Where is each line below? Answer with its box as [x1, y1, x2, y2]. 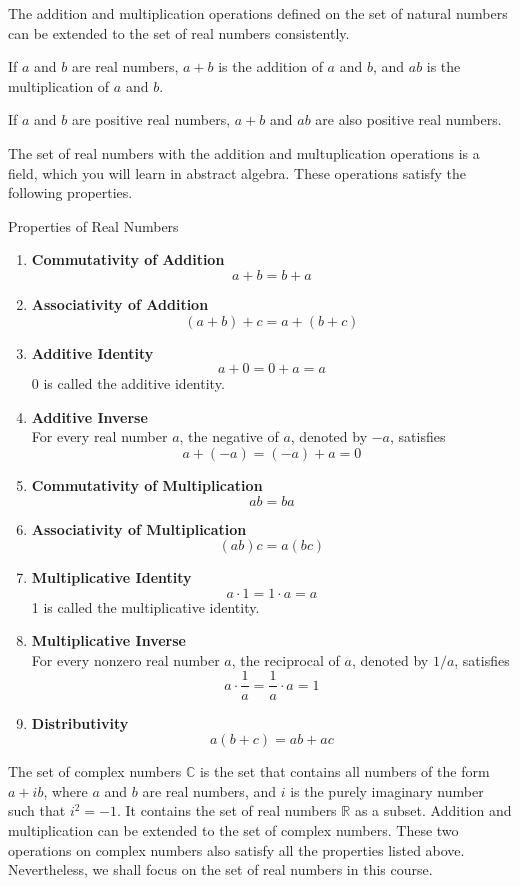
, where [43, 780, 88, 801]
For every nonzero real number [31, 649, 220, 670]
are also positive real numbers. [315, 109, 502, 130]
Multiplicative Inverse [31, 630, 186, 651]
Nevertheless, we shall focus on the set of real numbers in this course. [8, 859, 433, 880]
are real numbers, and [142, 780, 276, 801]
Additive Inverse [31, 406, 148, 427]
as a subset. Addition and [354, 800, 512, 821]
